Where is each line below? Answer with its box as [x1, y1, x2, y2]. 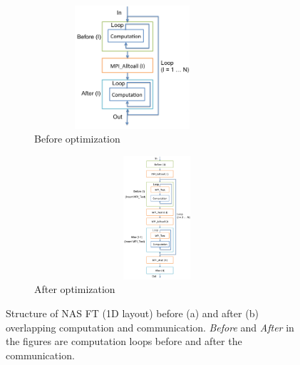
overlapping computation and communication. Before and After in [6, 319, 294, 334]
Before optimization [34, 131, 120, 146]
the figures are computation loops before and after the [6, 334, 242, 349]
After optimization [34, 282, 115, 297]
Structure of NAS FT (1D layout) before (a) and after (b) [6, 305, 259, 320]
